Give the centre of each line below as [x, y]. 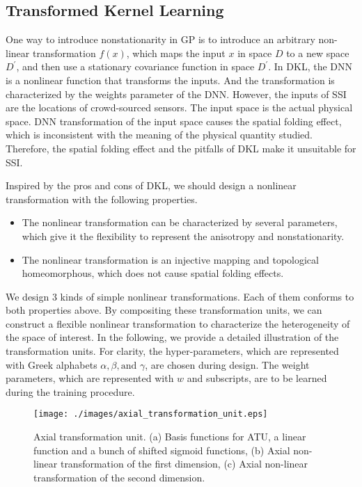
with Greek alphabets [52, 364]
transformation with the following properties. [102, 199]
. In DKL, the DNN [310, 66]
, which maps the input [176, 53]
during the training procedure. [70, 391]
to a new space [318, 53]
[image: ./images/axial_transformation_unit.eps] [151, 414]
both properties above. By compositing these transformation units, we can [164, 310]
